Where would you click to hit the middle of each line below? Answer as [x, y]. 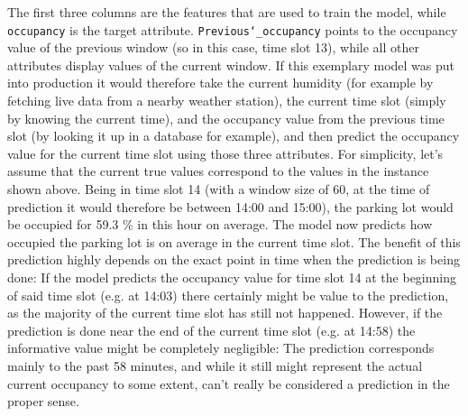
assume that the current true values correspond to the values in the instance [218, 171]
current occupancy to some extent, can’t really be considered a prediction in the [229, 383]
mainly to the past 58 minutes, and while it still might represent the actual [215, 365]
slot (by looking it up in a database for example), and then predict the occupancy [234, 136]
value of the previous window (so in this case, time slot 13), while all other [213, 47]
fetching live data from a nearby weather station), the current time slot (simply [227, 101]
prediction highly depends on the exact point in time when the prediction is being [234, 259]
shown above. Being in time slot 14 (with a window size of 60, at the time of [219, 189]
